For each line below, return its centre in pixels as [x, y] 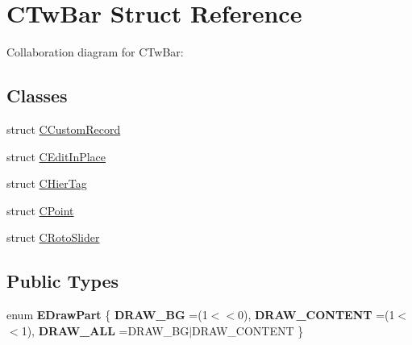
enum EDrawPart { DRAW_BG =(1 [107, 315]
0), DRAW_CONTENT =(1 [316, 315]
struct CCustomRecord [64, 129]
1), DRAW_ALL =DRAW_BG [105, 330]
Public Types [63, 281]
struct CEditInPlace [56, 156]
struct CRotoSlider [53, 237]
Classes [37, 96]
